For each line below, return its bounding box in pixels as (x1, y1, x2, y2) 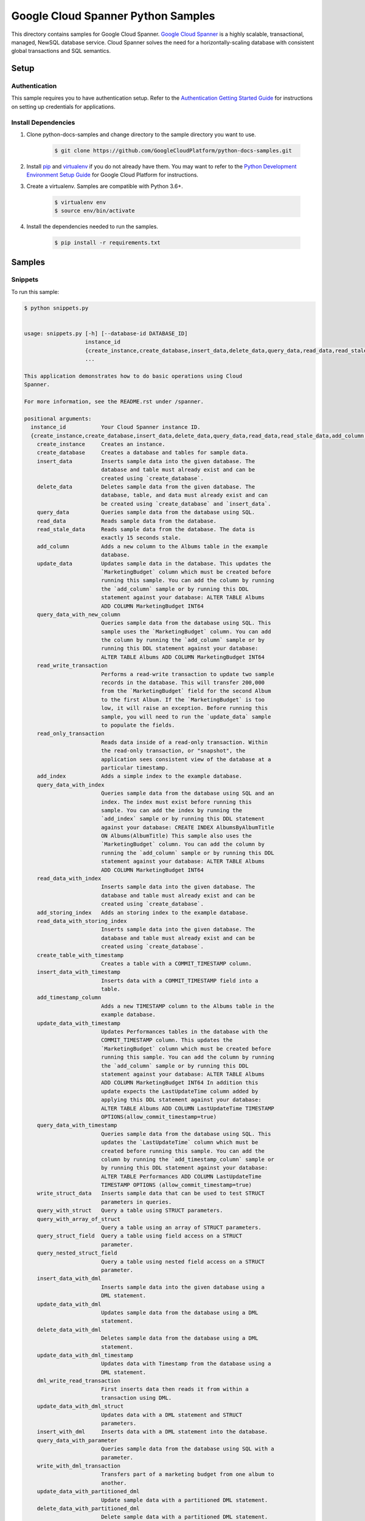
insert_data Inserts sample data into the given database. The (36, 458, 255, 465)
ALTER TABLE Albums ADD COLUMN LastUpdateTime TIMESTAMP (100, 1105, 275, 1112)
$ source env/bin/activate (54, 207, 135, 214)
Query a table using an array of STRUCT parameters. (100, 1224, 262, 1231)
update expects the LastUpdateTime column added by (100, 1088, 259, 1095)
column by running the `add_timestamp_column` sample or (100, 1156, 275, 1163)
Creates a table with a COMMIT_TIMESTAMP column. (100, 960, 252, 967)
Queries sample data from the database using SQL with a (100, 1446, 275, 1452)
